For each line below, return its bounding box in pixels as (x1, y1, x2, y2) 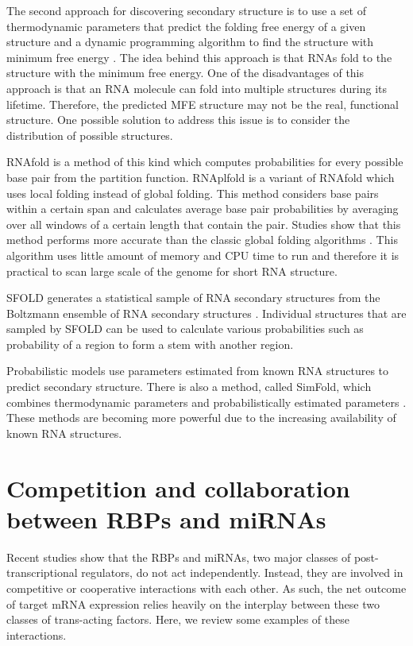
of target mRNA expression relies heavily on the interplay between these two (6, 595, 380, 612)
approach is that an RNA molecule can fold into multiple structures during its (6, 79, 388, 96)
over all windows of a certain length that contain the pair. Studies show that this (6, 215, 401, 232)
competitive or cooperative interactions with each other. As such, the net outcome (6, 579, 407, 596)
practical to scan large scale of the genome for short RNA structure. (6, 262, 338, 279)
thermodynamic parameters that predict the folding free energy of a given (6, 17, 366, 34)
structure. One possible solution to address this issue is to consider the (6, 111, 350, 128)
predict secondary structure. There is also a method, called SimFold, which (6, 378, 372, 395)
